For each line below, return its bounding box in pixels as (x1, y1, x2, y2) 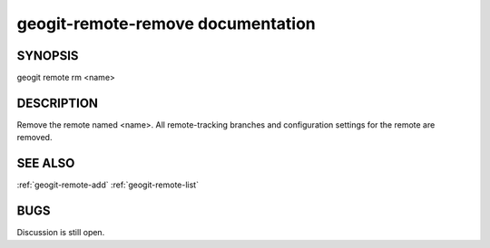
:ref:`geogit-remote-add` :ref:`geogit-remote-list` (16, 179, 200, 190)
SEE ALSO (16, 156, 75, 171)
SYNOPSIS (16, 48, 79, 63)
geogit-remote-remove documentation (16, 14, 317, 33)
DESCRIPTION (16, 95, 99, 110)
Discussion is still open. (16, 227, 105, 238)
